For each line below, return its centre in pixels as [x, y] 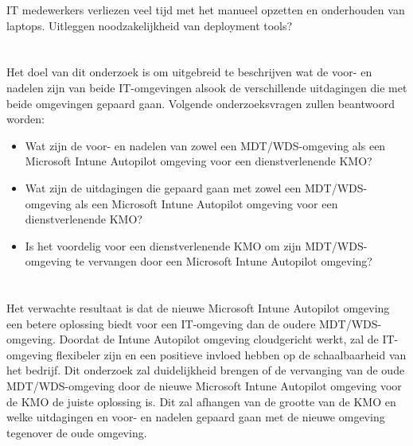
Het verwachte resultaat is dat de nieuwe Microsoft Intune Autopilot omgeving [198, 308]
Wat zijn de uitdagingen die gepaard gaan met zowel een [163, 187]
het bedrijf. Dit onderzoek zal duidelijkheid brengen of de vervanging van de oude [206, 370]
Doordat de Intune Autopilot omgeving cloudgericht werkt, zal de [219, 339]
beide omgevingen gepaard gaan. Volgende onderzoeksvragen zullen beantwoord [201, 103]
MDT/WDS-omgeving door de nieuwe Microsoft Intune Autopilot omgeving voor [204, 386]
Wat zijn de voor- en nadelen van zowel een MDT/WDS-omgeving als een [205, 145]
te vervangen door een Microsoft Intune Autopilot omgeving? [224, 261]
